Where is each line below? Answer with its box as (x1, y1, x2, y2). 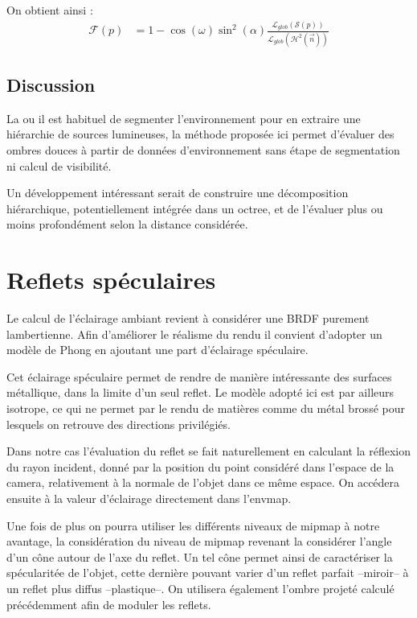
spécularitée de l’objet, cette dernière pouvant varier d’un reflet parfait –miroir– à (6, 564, 409, 581)
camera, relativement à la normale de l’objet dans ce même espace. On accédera (6, 474, 400, 491)
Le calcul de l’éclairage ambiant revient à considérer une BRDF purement (6, 310, 370, 327)
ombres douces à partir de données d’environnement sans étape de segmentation (6, 141, 400, 158)
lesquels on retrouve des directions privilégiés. (6, 415, 231, 432)
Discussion (6, 72, 96, 97)
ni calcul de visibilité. (6, 157, 112, 174)
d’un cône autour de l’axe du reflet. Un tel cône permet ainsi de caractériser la (6, 548, 393, 565)
